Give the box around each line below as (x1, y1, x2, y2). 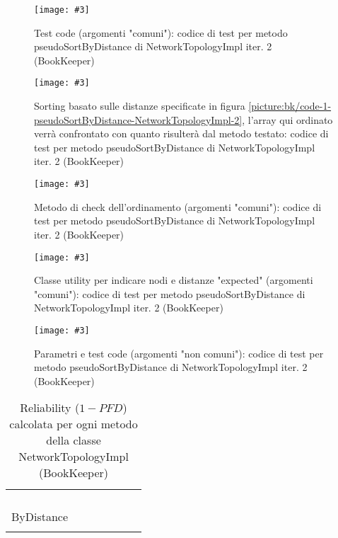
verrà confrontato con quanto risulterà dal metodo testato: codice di (34, 126, 329, 141)
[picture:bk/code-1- (248, 98, 332, 113)
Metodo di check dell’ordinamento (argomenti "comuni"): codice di (34, 199, 322, 214)
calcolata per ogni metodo (9, 416, 138, 433)
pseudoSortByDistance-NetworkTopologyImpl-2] (34, 112, 243, 127)
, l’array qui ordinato (242, 112, 333, 127)
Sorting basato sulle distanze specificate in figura (34, 98, 245, 113)
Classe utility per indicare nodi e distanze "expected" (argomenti (34, 273, 313, 287)
